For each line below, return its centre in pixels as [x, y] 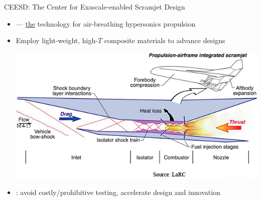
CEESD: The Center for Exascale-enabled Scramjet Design [95, 7]
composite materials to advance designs [165, 40]
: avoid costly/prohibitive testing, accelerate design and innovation [118, 192]
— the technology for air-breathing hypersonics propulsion [106, 23]
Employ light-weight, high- [57, 40]
